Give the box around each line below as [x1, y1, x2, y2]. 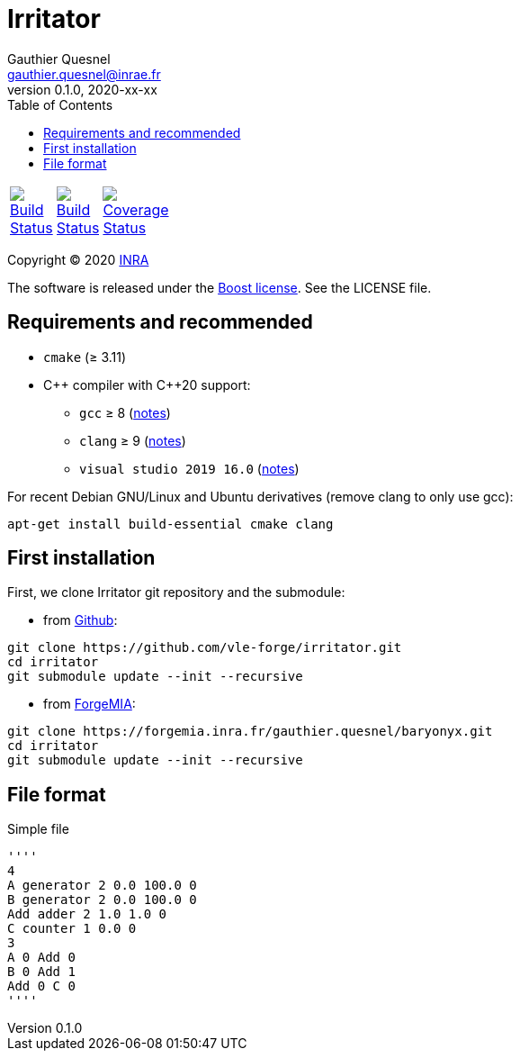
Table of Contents [7, 96, 113, 113]
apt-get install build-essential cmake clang [7, 516, 334, 531]
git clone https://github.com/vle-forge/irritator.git [7, 640, 402, 656]
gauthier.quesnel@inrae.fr [7, 66, 161, 82]
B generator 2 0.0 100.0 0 [7, 892, 197, 908]
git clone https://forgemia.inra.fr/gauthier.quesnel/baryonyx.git [7, 724, 493, 739]
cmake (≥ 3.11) [43, 348, 127, 365]
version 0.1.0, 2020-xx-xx [7, 81, 157, 97]
